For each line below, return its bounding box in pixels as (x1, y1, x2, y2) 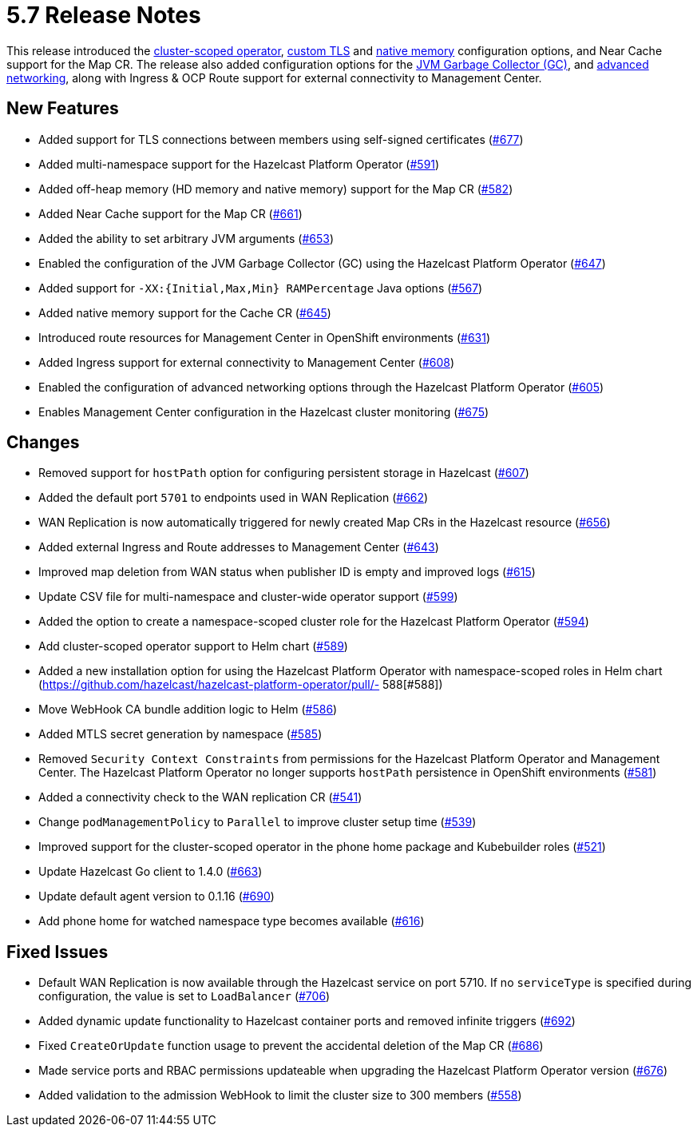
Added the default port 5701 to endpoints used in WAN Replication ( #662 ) (38, 491, 429, 505)
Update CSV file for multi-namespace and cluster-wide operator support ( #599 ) (38, 590, 458, 604)
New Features (6, 98, 119, 119)
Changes (6, 432, 80, 453)
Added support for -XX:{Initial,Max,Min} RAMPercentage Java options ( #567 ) (38, 280, 483, 295)
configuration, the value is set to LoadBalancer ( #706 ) (38, 989, 331, 1004)
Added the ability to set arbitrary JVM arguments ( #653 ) (38, 231, 335, 245)
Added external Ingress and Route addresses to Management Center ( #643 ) (38, 540, 439, 555)
